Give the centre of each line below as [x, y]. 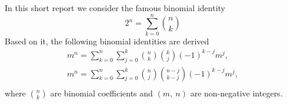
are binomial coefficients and [101, 93]
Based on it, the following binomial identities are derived [107, 41]
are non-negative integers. [236, 93]
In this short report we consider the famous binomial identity [115, 8]
